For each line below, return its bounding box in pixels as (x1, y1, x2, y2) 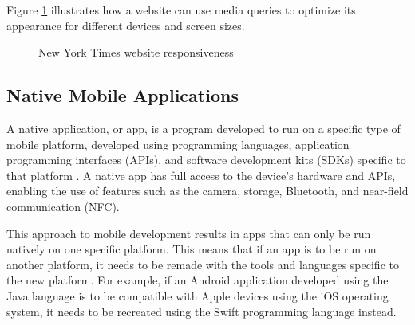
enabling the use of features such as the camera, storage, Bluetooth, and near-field (6, 182, 409, 199)
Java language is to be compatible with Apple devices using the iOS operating (6, 287, 389, 303)
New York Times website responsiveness (38, 44, 234, 61)
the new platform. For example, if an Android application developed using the (6, 272, 389, 288)
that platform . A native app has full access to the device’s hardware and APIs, (6, 166, 396, 183)
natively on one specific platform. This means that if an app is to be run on (6, 241, 377, 257)
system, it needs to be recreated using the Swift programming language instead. (6, 303, 397, 319)
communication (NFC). (6, 198, 120, 214)
